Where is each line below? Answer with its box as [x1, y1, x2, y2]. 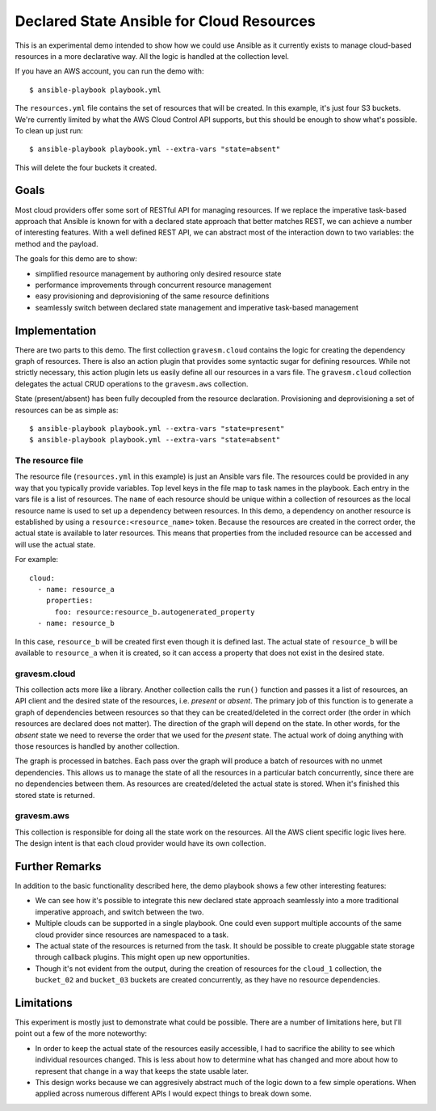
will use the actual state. [15, 539, 96, 549]
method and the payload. [15, 239, 99, 248]
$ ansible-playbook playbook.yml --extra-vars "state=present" [29, 424, 285, 433]
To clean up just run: [15, 125, 84, 135]
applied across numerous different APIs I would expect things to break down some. [35, 1088, 312, 1099]
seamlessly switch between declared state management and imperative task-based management [35, 302, 359, 312]
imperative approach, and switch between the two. [35, 906, 205, 917]
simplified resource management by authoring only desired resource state [35, 268, 282, 278]
